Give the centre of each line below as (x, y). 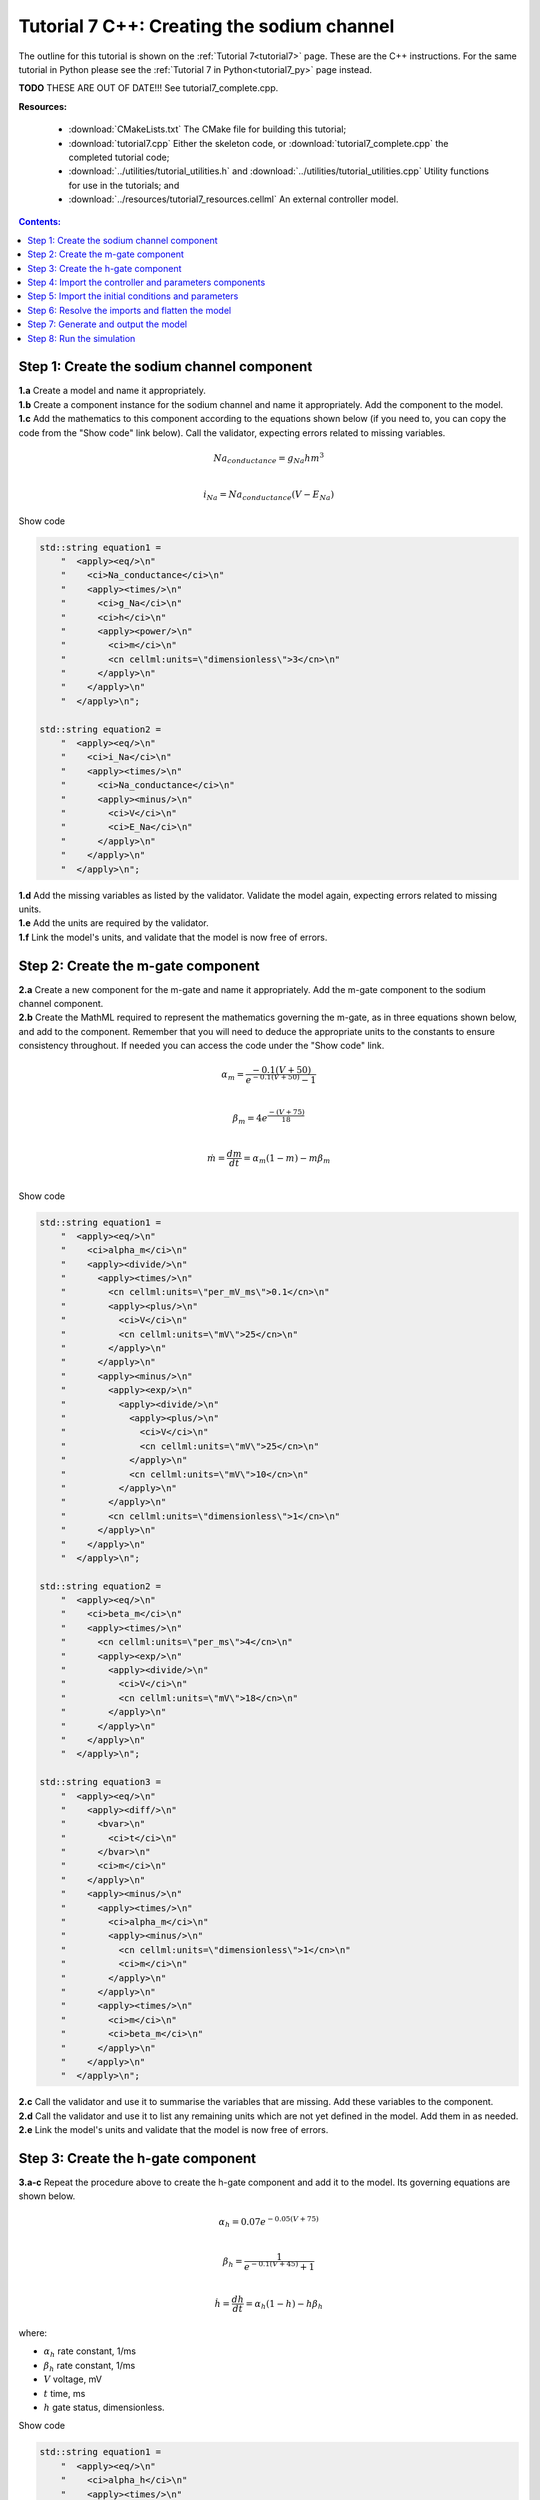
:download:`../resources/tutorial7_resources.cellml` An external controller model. (233, 199)
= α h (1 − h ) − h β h (284, 2305)
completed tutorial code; (119, 157)
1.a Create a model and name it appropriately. (112, 391)
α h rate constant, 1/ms (90, 2352)
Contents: (40, 222)
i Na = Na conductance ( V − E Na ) (269, 495)
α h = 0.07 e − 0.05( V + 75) (268, 2222)
